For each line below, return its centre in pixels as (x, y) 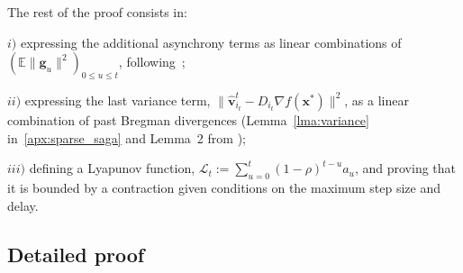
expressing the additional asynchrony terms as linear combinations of (211, 42)
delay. (23, 205)
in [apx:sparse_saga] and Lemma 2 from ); (127, 137)
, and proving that (405, 168)
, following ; (152, 62)
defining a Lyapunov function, (112, 168)
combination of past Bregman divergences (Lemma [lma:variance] (188, 119)
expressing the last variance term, (118, 100)
